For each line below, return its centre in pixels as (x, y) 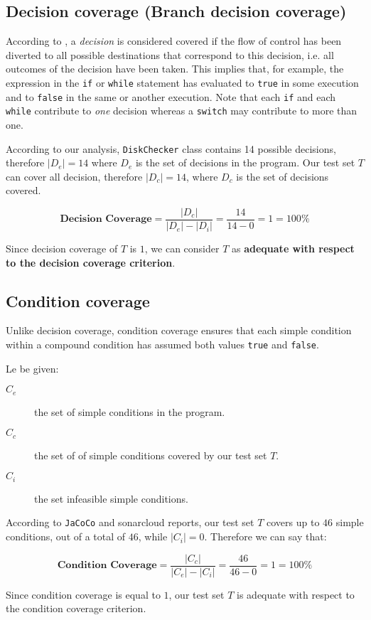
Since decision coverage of (62, 248)
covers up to (293, 522)
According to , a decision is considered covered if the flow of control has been (174, 41)
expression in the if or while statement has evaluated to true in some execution (182, 82)
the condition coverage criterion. (76, 608)
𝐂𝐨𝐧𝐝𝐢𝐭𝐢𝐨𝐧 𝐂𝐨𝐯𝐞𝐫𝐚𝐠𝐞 (107, 566)
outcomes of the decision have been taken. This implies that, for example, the (175, 69)
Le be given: (32, 368)
